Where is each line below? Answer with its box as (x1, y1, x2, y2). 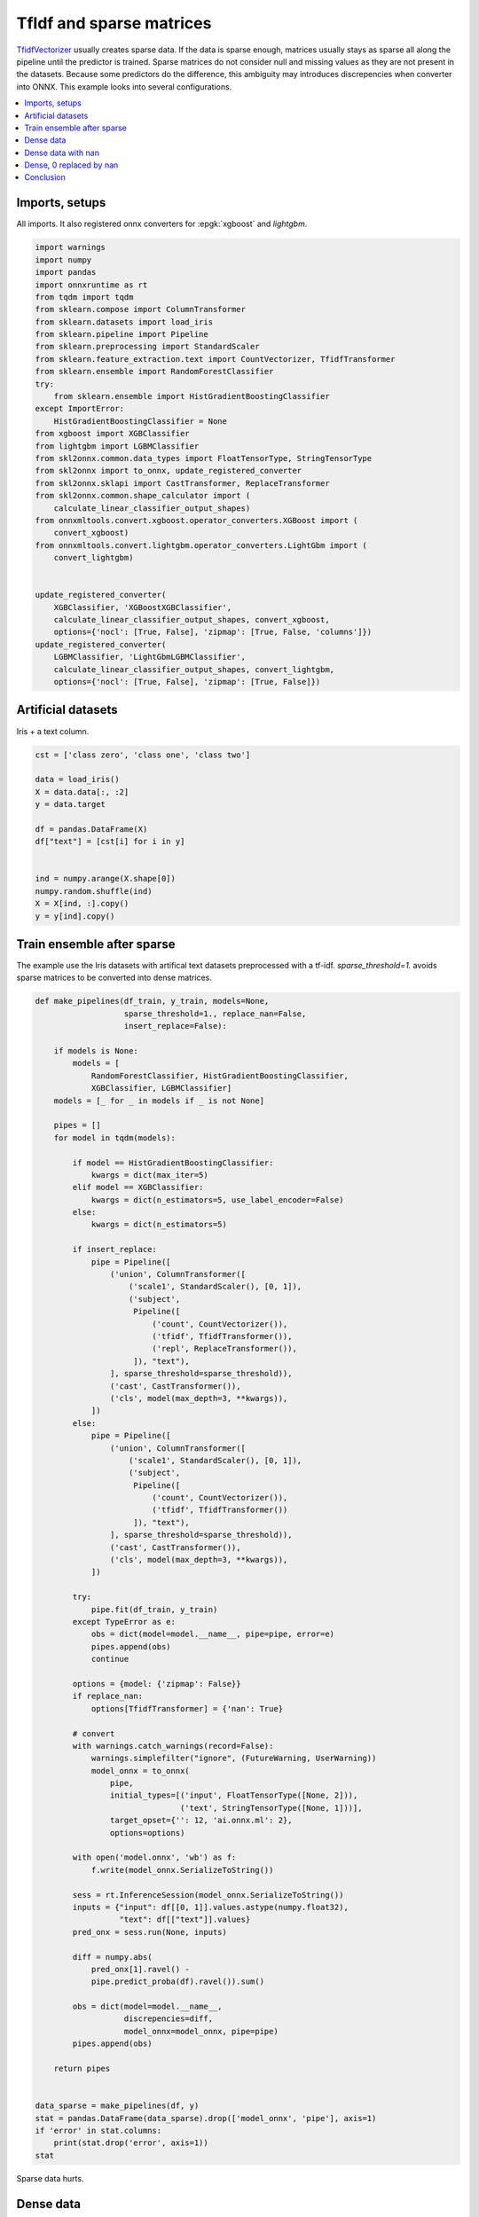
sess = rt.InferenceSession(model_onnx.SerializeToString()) (72, 1890, 344, 1900)
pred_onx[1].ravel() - (90, 1964, 190, 1974)
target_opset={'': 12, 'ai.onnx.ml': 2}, (109, 1815, 293, 1826)
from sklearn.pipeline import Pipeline (35, 329, 208, 340)
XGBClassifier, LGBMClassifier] (90, 1083, 232, 1093)
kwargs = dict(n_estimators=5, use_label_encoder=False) (90, 1195, 344, 1205)
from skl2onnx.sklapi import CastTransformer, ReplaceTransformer (35, 478, 330, 488)
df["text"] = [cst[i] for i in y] (35, 836, 185, 847)
